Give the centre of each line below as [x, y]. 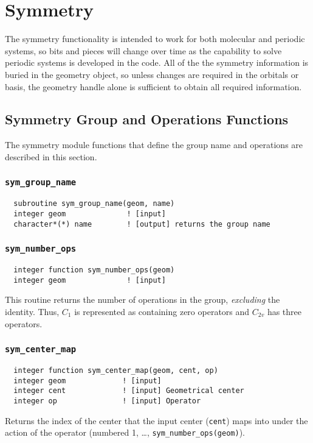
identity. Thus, [32, 311]
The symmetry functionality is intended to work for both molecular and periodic [155, 39]
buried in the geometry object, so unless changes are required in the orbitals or [152, 74]
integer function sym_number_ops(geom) [94, 270]
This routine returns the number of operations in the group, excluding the [143, 299]
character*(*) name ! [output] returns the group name [142, 224]
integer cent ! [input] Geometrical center [129, 391]
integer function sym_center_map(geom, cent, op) [116, 370]
